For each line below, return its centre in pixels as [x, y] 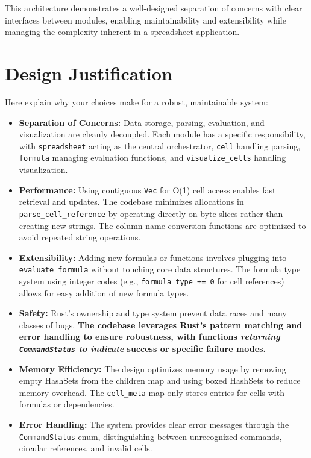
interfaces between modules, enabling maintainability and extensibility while [146, 20]
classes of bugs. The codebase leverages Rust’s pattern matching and [161, 325]
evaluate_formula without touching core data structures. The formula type [160, 269]
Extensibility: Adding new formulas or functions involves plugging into [153, 257]
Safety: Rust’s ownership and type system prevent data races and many [153, 313]
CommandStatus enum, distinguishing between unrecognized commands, [150, 436]
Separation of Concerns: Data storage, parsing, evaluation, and [142, 122]
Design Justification [89, 73]
